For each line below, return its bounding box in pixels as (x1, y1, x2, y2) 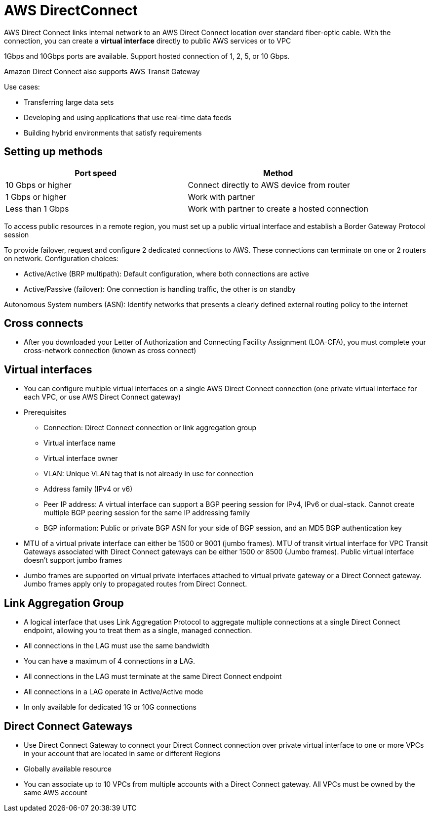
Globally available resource (24, 764, 112, 773)
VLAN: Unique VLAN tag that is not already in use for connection (43, 469, 254, 478)
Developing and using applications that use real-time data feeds (24, 113, 232, 122)
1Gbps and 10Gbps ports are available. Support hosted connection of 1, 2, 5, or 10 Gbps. (4, 51, 290, 60)
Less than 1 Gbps (5, 203, 69, 214)
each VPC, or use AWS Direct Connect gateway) (24, 393, 181, 402)
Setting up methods (4, 145, 103, 158)
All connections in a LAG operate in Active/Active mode (24, 687, 203, 696)
